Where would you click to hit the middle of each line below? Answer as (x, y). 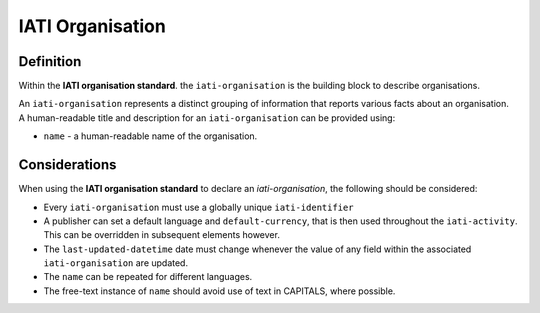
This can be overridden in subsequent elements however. (161, 235)
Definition (50, 61)
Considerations (67, 165)
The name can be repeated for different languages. (148, 277)
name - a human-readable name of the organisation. (150, 136)
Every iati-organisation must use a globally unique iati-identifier (198, 207)
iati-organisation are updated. (116, 263)
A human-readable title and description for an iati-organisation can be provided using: (207, 117)
